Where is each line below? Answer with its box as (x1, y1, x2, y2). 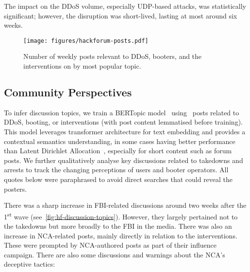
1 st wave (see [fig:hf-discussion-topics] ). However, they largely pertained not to (4, 210, 238, 221)
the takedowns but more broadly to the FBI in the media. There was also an (4, 221, 232, 231)
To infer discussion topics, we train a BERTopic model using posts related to (4, 107, 239, 117)
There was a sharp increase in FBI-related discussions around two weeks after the (4, 200, 247, 210)
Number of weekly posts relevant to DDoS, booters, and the (23, 51, 202, 61)
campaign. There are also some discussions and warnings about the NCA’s (4, 249, 225, 259)
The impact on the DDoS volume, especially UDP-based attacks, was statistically (4, 1, 246, 11)
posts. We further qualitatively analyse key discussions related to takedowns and (4, 155, 243, 165)
